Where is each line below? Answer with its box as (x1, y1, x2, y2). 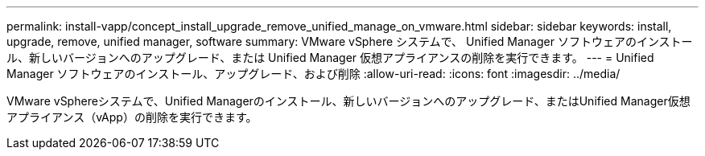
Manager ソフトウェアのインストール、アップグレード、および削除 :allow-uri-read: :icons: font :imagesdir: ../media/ (6, 67, 620, 80)
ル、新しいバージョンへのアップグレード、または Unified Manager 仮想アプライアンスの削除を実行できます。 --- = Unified (6, 51, 654, 64)
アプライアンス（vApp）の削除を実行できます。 (6, 110, 258, 124)
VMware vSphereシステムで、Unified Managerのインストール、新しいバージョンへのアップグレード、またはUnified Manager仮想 (6, 94, 691, 108)
